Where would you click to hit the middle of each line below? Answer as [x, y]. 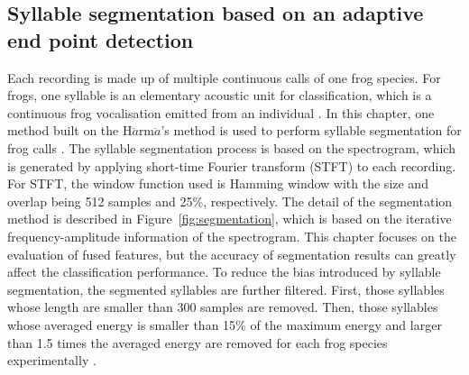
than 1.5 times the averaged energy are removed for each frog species [198, 342]
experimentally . [52, 360]
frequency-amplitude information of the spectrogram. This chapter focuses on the [232, 236]
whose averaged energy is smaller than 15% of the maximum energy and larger [225, 324]
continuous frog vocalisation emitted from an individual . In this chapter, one [221, 112]
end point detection [101, 39]
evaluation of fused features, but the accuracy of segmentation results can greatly [232, 254]
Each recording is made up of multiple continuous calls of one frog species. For [224, 77]
